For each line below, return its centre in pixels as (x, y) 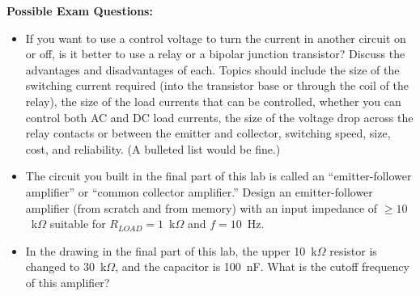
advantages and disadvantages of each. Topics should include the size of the (212, 69)
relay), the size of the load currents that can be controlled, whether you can (213, 101)
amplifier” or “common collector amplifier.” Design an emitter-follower (199, 191)
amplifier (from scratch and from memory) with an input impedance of (202, 207)
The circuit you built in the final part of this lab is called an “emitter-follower (218, 176)
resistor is (353, 250)
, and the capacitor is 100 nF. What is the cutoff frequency (262, 266)
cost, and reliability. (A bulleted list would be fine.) (153, 148)
